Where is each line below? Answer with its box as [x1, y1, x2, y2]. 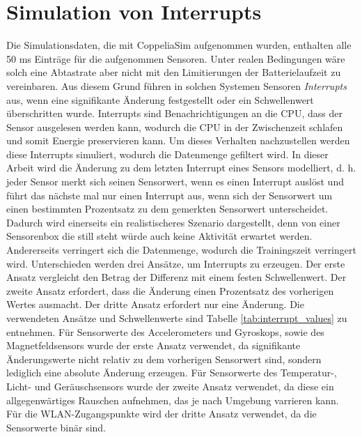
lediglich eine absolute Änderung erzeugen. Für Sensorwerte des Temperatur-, [6, 365, 337, 380]
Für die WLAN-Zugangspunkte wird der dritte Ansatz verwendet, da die [6, 406, 317, 421]
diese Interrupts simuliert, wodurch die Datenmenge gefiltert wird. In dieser [6, 146, 329, 161]
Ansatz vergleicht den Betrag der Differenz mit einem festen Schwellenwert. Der [6, 270, 347, 284]
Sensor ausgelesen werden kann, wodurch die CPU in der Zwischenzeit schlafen [6, 119, 343, 134]
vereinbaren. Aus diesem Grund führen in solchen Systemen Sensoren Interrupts [6, 78, 347, 93]
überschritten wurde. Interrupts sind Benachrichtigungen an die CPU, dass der [6, 106, 343, 121]
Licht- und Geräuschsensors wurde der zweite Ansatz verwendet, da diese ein [6, 378, 334, 393]
